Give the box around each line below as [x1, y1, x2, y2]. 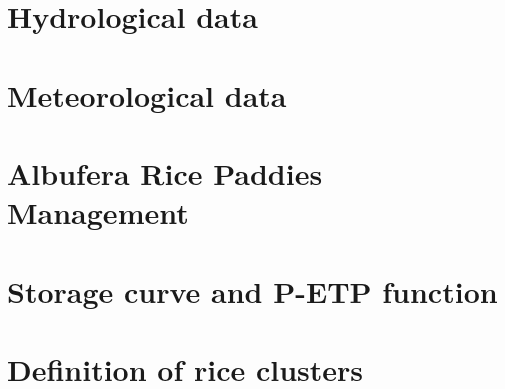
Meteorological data [7, 74, 287, 115]
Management [7, 192, 189, 233]
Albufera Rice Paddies [7, 152, 323, 193]
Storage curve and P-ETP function [7, 270, 498, 311]
